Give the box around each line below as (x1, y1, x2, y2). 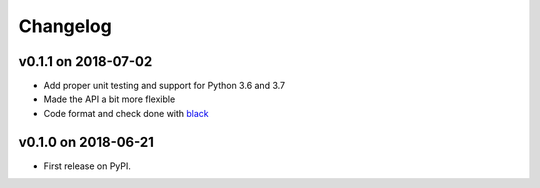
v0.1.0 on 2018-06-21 (18, 133, 155, 150)
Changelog (18, 15, 112, 37)
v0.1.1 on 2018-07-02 (18, 53, 153, 70)
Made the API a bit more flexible (43, 93, 176, 105)
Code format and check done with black (43, 107, 209, 119)
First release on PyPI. (43, 160, 132, 172)
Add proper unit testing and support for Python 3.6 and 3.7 (43, 80, 285, 92)
